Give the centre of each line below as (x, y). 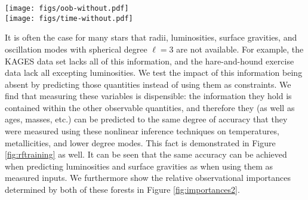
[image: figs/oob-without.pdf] (67, 8)
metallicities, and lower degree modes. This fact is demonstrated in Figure (140, 142)
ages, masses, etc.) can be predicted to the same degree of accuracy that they (146, 119)
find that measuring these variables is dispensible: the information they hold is (148, 96)
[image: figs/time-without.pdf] (69, 18)
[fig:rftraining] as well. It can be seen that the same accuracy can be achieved (146, 154)
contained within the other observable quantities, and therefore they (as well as (150, 107)
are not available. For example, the (240, 49)
